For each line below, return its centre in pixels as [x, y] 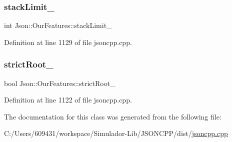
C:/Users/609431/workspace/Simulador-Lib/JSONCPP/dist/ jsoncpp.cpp [116, 133]
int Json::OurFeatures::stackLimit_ [58, 25]
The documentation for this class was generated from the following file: [113, 116]
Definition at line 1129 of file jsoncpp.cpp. [68, 42]
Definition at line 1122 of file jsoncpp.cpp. [68, 100]
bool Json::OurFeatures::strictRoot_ [60, 83]
